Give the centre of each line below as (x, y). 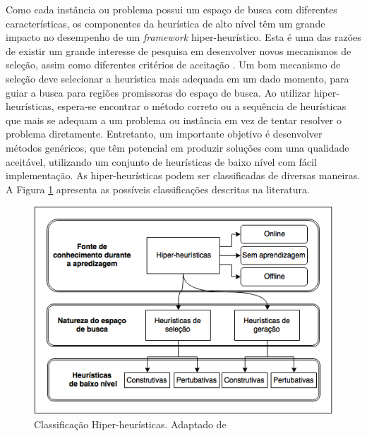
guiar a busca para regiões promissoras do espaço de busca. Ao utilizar (158, 92)
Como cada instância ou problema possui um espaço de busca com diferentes (172, 9)
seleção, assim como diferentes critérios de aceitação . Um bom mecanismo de (173, 65)
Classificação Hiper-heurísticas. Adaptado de (130, 424)
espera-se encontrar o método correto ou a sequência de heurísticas (202, 106)
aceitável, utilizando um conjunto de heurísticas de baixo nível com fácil (161, 161)
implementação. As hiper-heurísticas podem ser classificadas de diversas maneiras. (183, 175)
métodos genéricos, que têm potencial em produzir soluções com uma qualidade (178, 147)
